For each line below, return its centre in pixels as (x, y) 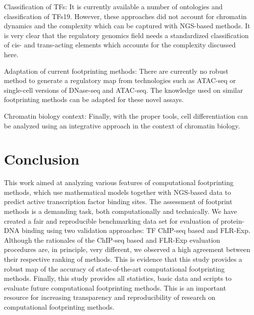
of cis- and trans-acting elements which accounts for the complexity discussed (120, 45)
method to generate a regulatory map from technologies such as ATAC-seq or (120, 80)
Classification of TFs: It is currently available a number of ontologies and (113, 6)
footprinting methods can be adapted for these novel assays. (94, 99)
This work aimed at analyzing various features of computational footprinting (119, 182)
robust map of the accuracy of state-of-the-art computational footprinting (115, 268)
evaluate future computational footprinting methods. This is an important (115, 287)
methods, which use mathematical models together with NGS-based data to (117, 192)
